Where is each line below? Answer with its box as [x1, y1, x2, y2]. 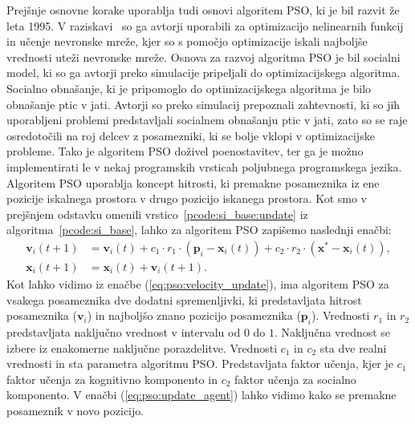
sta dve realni [319, 339, 387, 356]
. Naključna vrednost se [274, 323, 391, 340]
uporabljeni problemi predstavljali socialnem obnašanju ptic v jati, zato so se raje [6, 111, 408, 128]
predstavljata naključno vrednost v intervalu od [6, 323, 241, 340]
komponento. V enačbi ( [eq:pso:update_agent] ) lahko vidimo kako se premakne [6, 386, 397, 403]
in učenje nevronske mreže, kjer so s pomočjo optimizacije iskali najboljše [6, 33, 368, 50]
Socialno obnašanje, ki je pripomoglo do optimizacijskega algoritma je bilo [6, 79, 372, 96]
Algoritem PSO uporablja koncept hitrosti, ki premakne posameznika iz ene [6, 174, 380, 191]
